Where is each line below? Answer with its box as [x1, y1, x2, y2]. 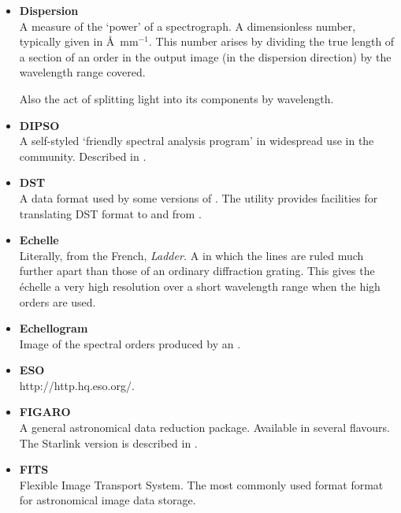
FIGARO [19, 403, 71, 420]
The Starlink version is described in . [19, 434, 198, 451]
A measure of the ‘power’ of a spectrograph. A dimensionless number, [19, 17, 356, 34]
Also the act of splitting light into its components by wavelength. [19, 90, 334, 106]
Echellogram [19, 320, 88, 336]
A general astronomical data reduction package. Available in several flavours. [19, 419, 390, 436]
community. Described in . [19, 147, 147, 164]
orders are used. [19, 293, 96, 310]
